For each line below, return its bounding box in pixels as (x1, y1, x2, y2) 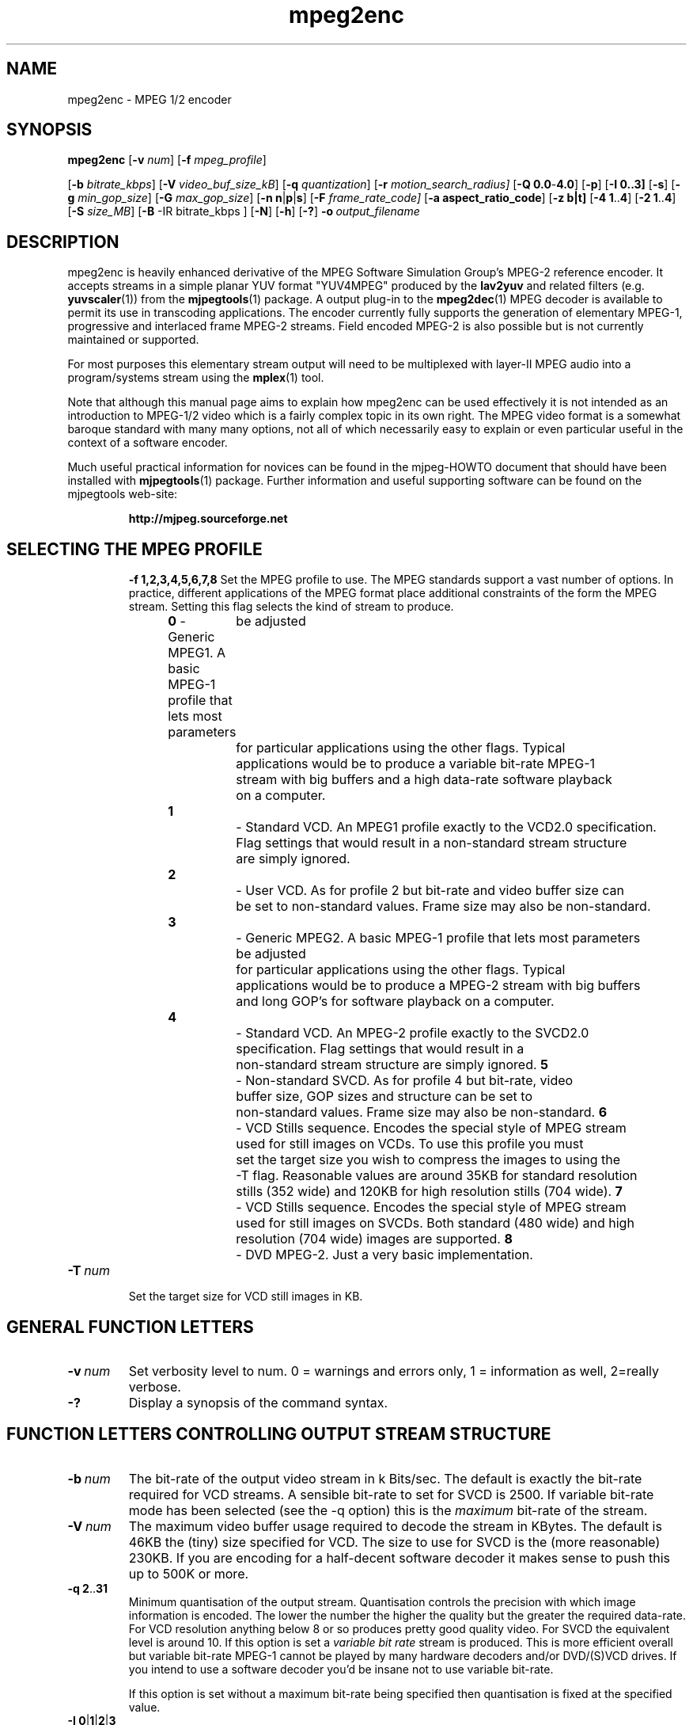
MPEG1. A (168, 645, 226, 661)
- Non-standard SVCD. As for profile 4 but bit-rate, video (236, 1072, 574, 1089)
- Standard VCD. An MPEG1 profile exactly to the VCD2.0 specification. (236, 819, 657, 836)
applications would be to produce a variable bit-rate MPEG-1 (236, 756, 596, 772)
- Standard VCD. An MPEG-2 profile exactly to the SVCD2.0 (236, 1025, 589, 1041)
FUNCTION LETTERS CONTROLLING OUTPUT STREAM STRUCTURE (6, 1424, 551, 1445)
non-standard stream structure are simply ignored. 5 (236, 1057, 549, 1073)
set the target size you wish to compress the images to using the (236, 1152, 621, 1168)
